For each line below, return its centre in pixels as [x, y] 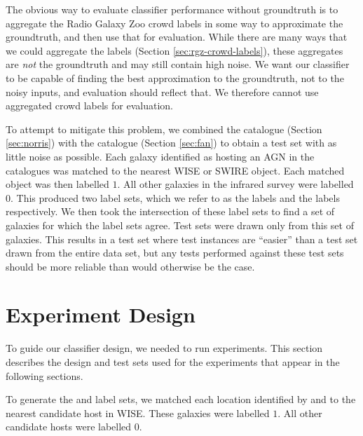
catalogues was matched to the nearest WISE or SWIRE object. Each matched [175, 170]
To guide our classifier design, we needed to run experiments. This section [164, 348]
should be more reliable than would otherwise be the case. [130, 266]
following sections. [44, 375]
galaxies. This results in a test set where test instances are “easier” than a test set [182, 239]
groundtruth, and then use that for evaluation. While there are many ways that [177, 37]
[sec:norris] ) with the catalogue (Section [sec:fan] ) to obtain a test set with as [171, 143]
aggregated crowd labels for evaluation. [89, 105]
